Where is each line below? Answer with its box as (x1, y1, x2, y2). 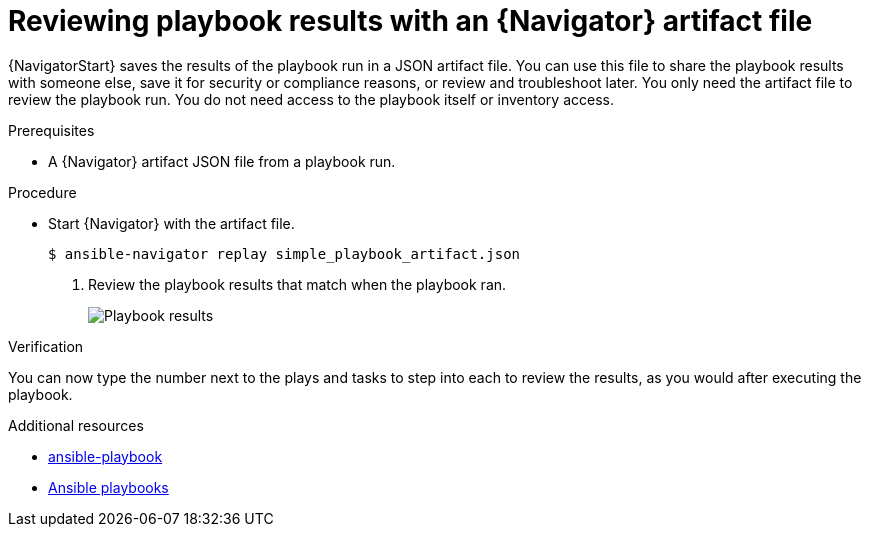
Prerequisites (8, 121, 95, 139)
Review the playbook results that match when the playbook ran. (88, 275, 507, 293)
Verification (8, 337, 84, 355)
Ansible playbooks (48, 478, 169, 496)
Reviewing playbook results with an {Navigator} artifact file (8, 4, 813, 38)
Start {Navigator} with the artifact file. (48, 214, 295, 232)
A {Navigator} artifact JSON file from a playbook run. (48, 152, 396, 170)
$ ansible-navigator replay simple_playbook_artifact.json (48, 245, 521, 262)
